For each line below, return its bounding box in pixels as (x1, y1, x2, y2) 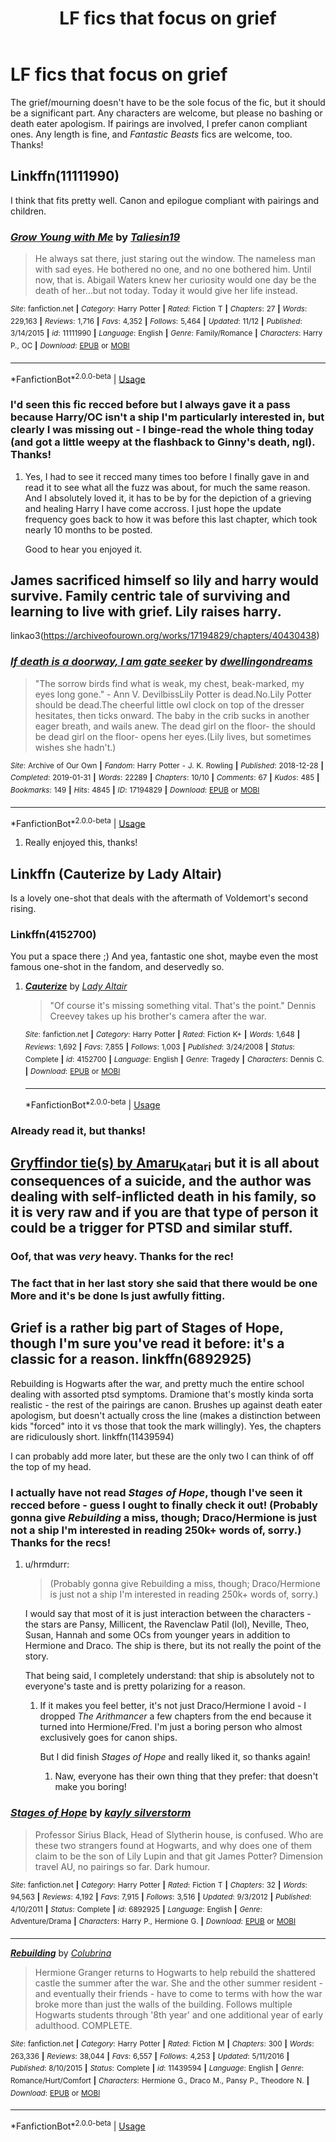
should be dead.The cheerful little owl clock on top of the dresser (34, 698, 305, 711)
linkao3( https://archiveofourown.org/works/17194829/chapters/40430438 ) (10, 630, 320, 642)
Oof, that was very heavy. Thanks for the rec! (10, 1250, 235, 1264)
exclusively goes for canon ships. (39, 1732, 178, 1744)
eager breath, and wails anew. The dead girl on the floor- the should (34, 720, 316, 732)
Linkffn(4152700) (10, 928, 97, 942)
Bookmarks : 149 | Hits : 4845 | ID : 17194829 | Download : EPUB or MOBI (10, 785, 260, 796)
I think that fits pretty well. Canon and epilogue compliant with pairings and (10, 194, 319, 206)
